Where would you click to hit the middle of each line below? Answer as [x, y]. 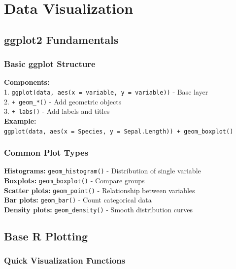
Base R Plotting [46, 236]
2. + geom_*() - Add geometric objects [63, 101]
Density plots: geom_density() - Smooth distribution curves [98, 210]
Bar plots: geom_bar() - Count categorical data [78, 200]
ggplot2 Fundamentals [61, 39]
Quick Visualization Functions [65, 260]
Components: [27, 82]
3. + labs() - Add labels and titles [57, 111]
